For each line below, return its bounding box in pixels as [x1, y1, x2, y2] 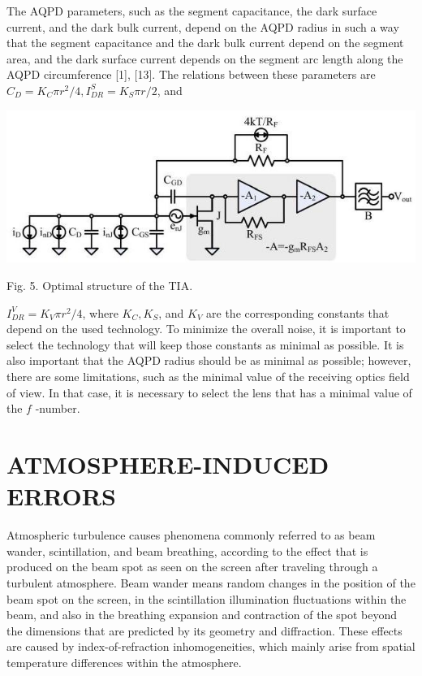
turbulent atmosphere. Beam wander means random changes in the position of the [6, 574, 416, 591]
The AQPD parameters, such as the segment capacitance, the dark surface [6, 2, 377, 19]
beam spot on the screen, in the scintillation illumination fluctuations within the [6, 590, 407, 607]
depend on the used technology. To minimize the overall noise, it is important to [6, 320, 406, 337]
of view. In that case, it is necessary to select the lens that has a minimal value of [6, 383, 412, 401]
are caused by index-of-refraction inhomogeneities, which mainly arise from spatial [6, 638, 416, 655]
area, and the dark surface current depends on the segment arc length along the [6, 50, 403, 67]
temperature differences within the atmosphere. [6, 653, 242, 670]
